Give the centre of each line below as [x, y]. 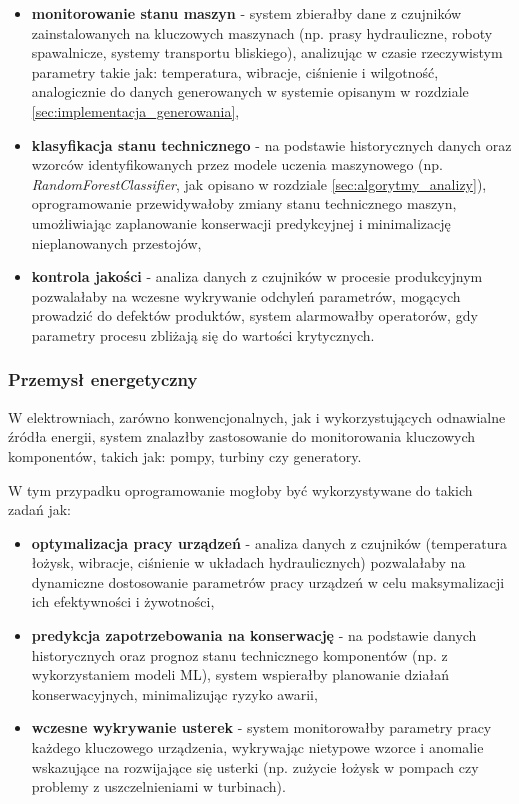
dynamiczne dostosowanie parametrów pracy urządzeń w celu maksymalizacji [268, 581]
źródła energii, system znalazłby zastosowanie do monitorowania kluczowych [242, 436]
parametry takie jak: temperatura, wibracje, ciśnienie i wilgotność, [235, 71]
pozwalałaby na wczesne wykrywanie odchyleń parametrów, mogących [246, 295]
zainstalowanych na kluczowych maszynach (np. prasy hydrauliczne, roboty [262, 32]
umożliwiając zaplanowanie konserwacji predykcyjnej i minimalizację [241, 222]
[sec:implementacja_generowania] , [135, 110]
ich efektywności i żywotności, [123, 601]
